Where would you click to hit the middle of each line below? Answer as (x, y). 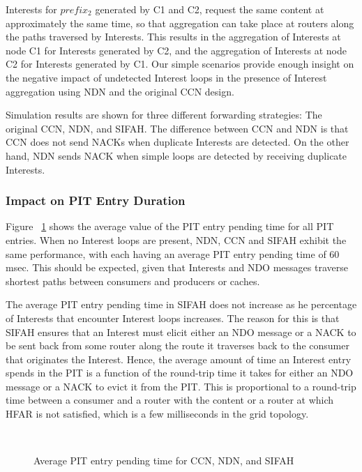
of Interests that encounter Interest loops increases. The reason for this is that (173, 318)
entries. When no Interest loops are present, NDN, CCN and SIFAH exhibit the (176, 239)
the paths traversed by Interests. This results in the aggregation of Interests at (173, 37)
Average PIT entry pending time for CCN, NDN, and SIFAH (164, 460)
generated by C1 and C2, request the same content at (210, 9)
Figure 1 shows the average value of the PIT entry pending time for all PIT (170, 226)
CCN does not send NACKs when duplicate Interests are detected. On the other (178, 142)
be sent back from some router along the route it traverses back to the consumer (178, 345)
